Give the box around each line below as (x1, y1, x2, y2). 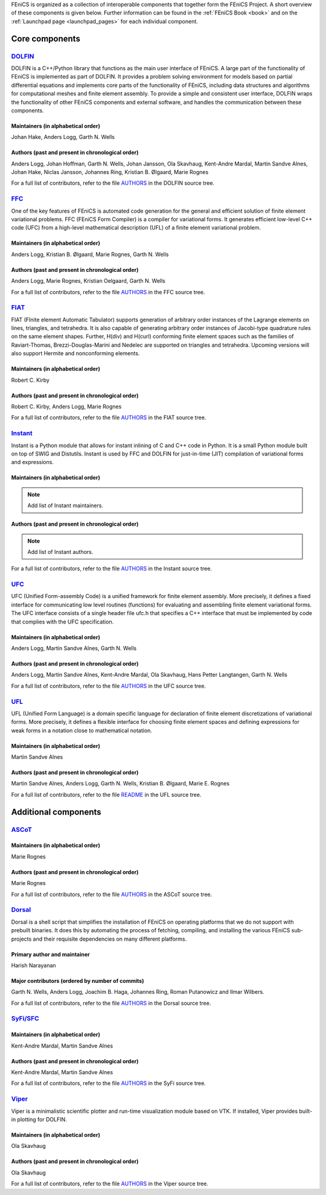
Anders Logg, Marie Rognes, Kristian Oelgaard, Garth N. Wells (11, 277, 166, 285)
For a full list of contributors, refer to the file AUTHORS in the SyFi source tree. (11, 1080, 206, 1087)
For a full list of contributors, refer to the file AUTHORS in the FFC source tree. (11, 288, 205, 295)
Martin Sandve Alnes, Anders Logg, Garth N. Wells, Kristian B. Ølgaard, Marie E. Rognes (11, 780, 229, 787)
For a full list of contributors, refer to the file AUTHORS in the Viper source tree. (11, 1180, 208, 1187)
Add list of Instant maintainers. (27, 502, 104, 509)
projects (11, 935, 32, 942)
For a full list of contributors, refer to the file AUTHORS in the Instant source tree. (11, 565, 213, 572)
